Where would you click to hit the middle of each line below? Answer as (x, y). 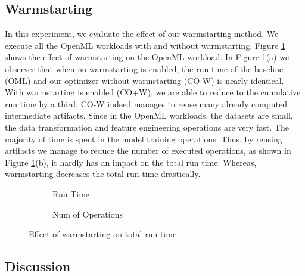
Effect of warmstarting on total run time (103, 234)
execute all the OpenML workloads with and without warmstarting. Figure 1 (145, 45)
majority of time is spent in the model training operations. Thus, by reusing (144, 139)
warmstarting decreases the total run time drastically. (103, 174)
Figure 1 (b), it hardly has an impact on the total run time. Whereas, (131, 162)
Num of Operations (88, 214)
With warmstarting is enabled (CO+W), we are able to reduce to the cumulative (153, 92)
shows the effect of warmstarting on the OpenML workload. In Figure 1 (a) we (147, 57)
